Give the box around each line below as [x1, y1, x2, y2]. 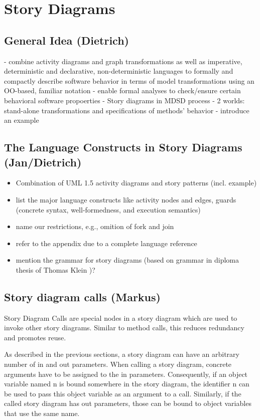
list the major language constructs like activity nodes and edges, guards [16, 194, 236, 204]
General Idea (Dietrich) [4, 32, 129, 48]
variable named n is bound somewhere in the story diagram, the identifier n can [4, 378, 249, 389]
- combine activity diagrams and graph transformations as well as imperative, [4, 56, 242, 66]
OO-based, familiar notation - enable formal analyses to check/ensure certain [4, 85, 241, 96]
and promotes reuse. [4, 332, 66, 342]
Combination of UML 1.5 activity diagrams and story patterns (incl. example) [16, 177, 257, 188]
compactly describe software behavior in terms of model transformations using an [4, 75, 254, 86]
